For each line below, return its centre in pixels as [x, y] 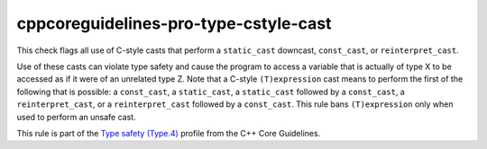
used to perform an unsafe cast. [76, 117]
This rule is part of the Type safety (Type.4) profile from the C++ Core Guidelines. [169, 133]
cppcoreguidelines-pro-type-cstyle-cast [174, 23]
